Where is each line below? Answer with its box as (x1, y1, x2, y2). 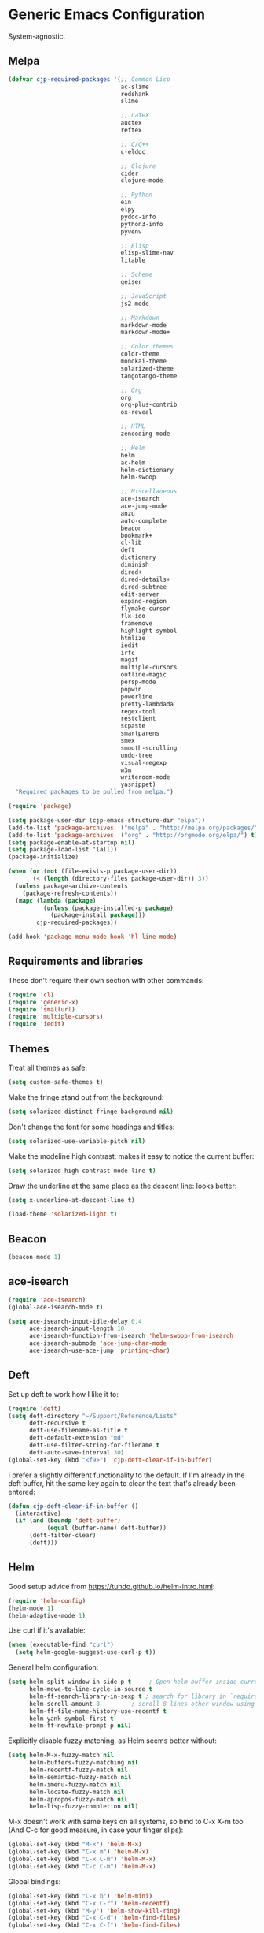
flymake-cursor (120, 605, 170, 613)
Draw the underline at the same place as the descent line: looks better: (8, 1181, 237, 1190)
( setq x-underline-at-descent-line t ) (8, 1196, 135, 1204)
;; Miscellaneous (120, 487, 178, 496)
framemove (120, 620, 153, 628)
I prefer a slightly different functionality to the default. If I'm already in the (8, 1470, 245, 1480)
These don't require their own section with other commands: (8, 975, 204, 985)
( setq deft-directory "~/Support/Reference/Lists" (8, 1412, 178, 1420)
